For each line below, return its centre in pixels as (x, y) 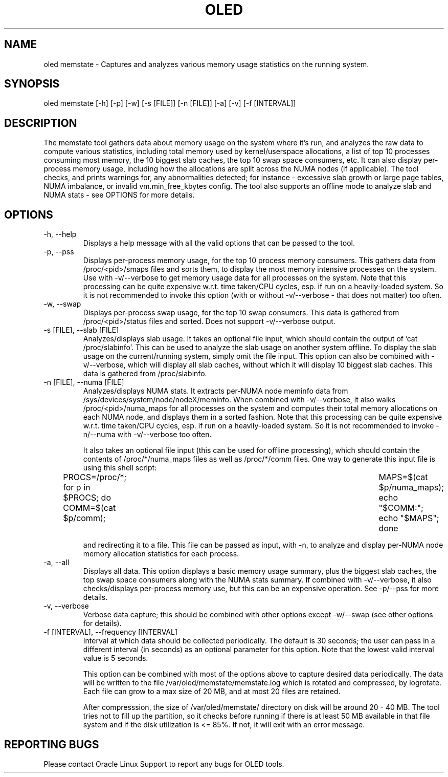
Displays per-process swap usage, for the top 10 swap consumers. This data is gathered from (241, 313)
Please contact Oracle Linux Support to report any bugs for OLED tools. (164, 764)
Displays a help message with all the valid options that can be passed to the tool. (219, 243)
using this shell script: (120, 468)
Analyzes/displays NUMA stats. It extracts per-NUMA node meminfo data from (216, 391)
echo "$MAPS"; (409, 518)
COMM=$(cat (89, 508)
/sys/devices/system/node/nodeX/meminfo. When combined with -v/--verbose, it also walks (239, 400)
